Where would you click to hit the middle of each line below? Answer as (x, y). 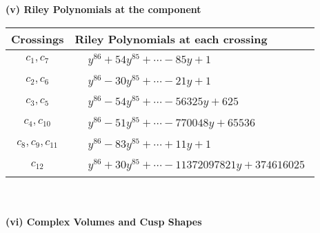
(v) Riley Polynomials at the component (103, 9)
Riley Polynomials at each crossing (171, 38)
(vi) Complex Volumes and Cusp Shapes (104, 221)
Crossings (38, 38)
